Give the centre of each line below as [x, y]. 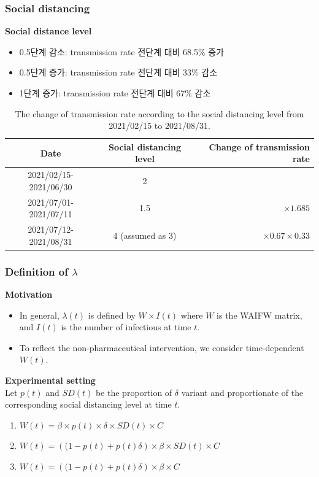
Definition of [37, 271]
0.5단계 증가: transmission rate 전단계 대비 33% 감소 [118, 72]
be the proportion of [134, 392]
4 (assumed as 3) [145, 235]
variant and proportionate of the [242, 392]
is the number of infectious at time [126, 327]
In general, [39, 315]
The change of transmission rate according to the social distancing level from [159, 113]
